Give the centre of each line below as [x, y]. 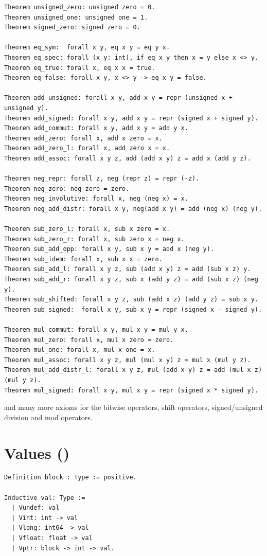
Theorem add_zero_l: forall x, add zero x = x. [87, 148]
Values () [37, 452]
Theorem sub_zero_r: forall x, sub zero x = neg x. [94, 239]
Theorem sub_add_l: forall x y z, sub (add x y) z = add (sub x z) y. [128, 269]
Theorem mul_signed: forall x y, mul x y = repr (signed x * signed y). [131, 390]
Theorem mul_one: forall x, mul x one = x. [80, 350]
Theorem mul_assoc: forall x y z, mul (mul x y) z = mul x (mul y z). [128, 360]
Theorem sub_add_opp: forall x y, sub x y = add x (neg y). [109, 249]
